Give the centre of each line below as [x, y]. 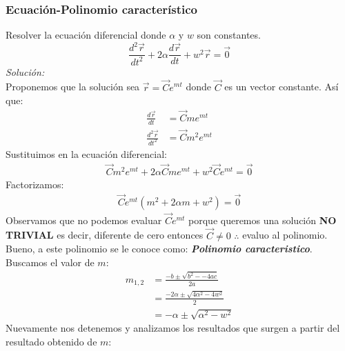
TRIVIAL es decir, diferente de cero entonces [105, 235]
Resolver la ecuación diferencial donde [86, 35]
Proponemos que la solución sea [73, 87]
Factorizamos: [35, 184]
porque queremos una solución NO [263, 220]
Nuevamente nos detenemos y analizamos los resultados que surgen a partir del [173, 328]
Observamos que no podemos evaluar [84, 220]
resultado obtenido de [51, 341]
